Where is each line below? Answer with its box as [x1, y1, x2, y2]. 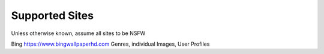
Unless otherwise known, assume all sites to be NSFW [11, 30, 146, 37]
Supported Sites [11, 9, 94, 22]
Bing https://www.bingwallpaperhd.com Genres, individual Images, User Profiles [11, 40, 210, 47]
